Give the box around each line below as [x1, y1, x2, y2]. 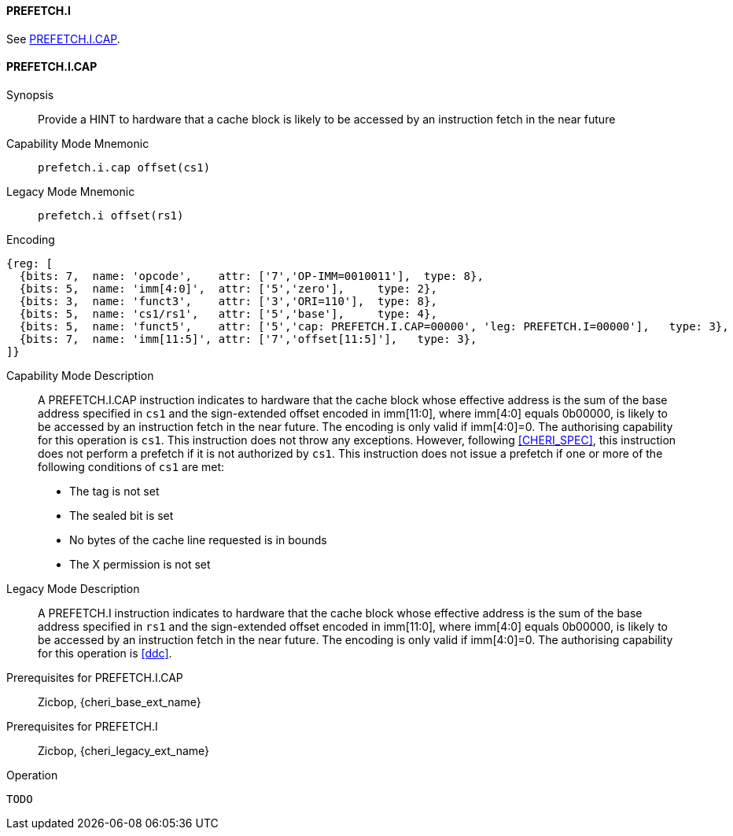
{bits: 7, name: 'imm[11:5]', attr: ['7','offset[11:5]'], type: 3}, [19, 332, 477, 345]
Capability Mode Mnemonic [6, 136, 149, 150]
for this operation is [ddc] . [38, 646, 172, 660]
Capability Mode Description [6, 368, 154, 382]
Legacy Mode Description [6, 581, 140, 595]
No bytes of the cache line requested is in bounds [69, 532, 327, 547]
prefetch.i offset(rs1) [38, 208, 184, 222]
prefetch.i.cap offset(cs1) [38, 160, 211, 174]
